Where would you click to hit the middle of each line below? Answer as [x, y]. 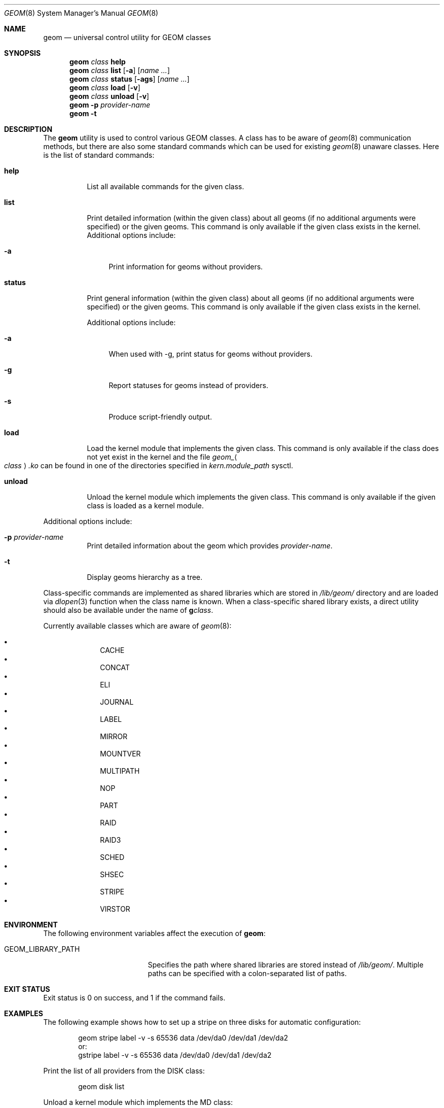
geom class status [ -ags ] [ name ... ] [129, 79]
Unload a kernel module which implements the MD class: [138, 1102]
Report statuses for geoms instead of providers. [189, 385]
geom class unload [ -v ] [109, 96]
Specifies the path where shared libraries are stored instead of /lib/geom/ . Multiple [286, 965]
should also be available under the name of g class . [128, 610]
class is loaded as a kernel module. [145, 506]
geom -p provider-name [110, 105]
